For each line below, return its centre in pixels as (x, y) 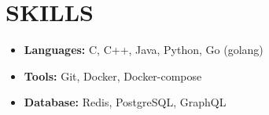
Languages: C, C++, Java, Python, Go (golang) (144, 50)
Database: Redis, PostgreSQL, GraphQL (125, 102)
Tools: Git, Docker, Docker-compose (113, 75)
